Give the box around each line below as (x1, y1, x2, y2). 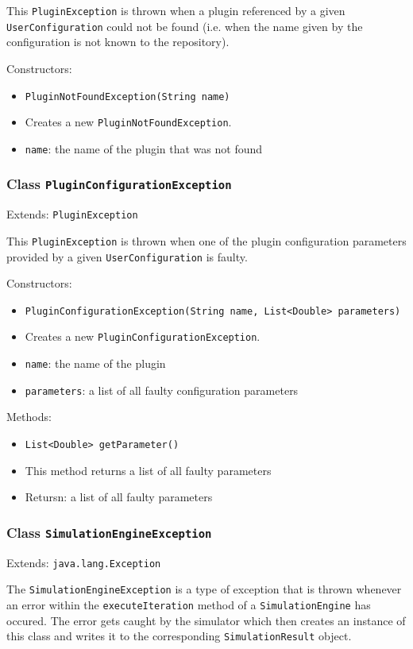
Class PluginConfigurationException (6, 174, 232, 194)
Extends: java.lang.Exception (6, 554, 161, 570)
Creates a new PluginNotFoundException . (25, 114, 232, 130)
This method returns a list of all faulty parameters (25, 462, 272, 478)
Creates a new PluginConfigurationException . (25, 328, 261, 345)
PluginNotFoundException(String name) (25, 91, 230, 102)
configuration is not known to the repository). (6, 33, 230, 50)
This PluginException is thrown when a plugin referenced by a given (6, 2, 345, 18)
